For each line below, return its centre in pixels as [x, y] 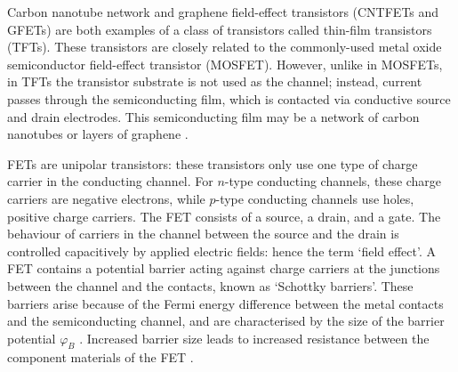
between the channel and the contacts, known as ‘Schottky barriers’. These [210, 285]
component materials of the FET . [100, 357]
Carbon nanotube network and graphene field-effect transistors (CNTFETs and [223, 12]
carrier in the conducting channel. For [110, 181]
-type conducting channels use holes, [315, 198]
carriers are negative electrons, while [106, 198]
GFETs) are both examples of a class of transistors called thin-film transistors [220, 29]
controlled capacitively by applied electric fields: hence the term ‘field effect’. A [221, 251]
